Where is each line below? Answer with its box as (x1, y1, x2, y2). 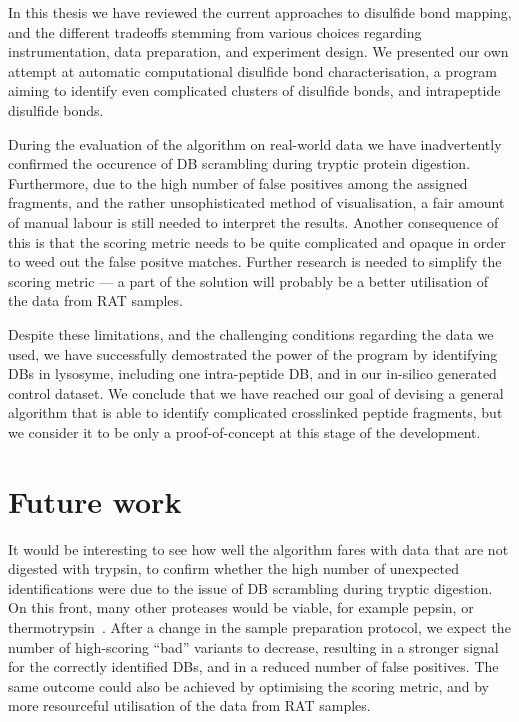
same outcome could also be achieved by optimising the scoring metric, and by (8, 675, 490, 696)
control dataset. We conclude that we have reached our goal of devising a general (8, 382, 504, 403)
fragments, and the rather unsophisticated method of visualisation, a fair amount (8, 192, 505, 213)
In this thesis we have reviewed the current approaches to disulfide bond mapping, (8, 2, 512, 22)
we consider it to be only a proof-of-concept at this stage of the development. (8, 421, 481, 442)
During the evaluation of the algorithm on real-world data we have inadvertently (8, 133, 502, 154)
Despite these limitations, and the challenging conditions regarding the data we (8, 323, 494, 344)
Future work (8, 480, 182, 521)
